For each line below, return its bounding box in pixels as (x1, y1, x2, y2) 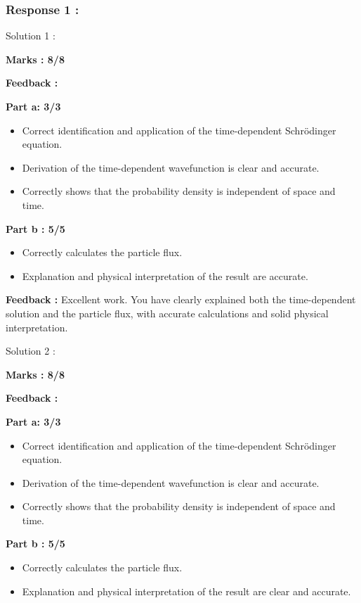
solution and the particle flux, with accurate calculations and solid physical (6, 305, 329, 320)
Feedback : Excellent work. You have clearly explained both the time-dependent (6, 292, 356, 307)
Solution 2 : (6, 343, 55, 358)
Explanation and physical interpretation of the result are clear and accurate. (22, 583, 351, 598)
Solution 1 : (6, 28, 55, 43)
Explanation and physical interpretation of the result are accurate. (22, 268, 308, 283)
